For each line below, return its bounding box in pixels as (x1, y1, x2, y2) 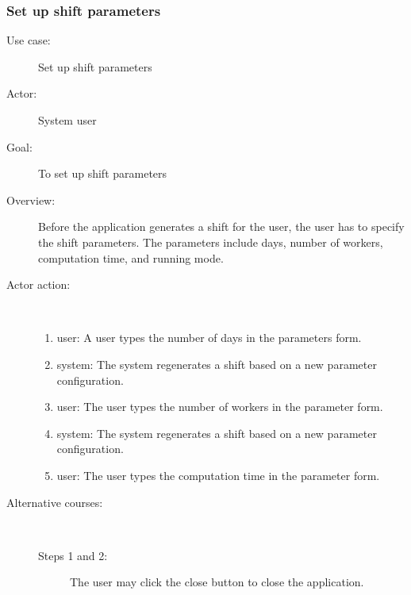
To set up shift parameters (38, 165, 167, 182)
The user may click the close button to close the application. (70, 574, 364, 590)
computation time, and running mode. (38, 249, 224, 266)
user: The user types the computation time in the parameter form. (56, 466, 380, 483)
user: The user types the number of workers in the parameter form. (56, 398, 383, 415)
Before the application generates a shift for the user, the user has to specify (38, 218, 405, 235)
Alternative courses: (6, 493, 103, 510)
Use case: (6, 32, 51, 48)
